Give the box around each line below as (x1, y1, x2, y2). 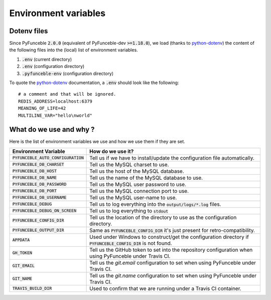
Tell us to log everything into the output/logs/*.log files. (89, 200, 221, 207)
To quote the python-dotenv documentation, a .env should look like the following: (9, 80, 179, 86)
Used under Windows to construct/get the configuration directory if (89, 233, 249, 240)
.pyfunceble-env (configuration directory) (22, 70, 114, 77)
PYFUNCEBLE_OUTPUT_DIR (12, 228, 65, 233)
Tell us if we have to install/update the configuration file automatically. (89, 154, 254, 161)
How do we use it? (89, 147, 134, 155)
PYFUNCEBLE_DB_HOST (12, 169, 57, 174)
